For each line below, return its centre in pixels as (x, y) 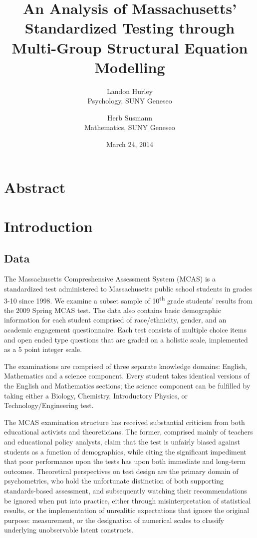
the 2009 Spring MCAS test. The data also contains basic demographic (113, 310)
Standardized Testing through (130, 28)
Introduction (48, 226)
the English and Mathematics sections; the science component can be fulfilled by (127, 386)
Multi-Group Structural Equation (130, 47)
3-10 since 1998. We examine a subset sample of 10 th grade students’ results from (128, 299)
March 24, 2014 (130, 144)
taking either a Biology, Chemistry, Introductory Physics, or (96, 395)
